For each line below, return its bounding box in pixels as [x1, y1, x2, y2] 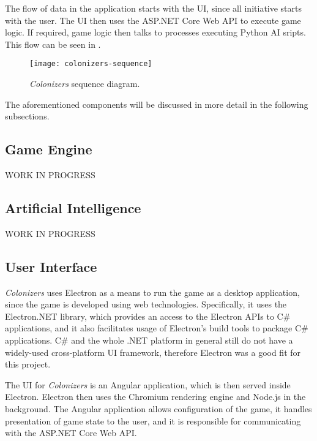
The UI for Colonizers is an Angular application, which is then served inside [5, 378, 291, 391]
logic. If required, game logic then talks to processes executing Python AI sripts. [5, 26, 306, 39]
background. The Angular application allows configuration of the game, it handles [5, 402, 312, 415]
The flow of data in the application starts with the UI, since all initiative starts [5, 2, 302, 14]
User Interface [5, 257, 97, 276]
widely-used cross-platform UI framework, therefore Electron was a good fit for [5, 345, 301, 358]
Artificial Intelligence [5, 198, 141, 217]
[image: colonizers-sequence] [29, 59, 152, 69]
